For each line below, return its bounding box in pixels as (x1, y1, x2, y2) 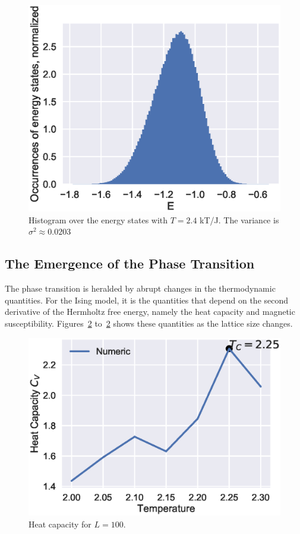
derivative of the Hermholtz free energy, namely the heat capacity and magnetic (5, 305, 295, 318)
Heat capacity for (29, 517, 91, 530)
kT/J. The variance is (200, 213, 279, 226)
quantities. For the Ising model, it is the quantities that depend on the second (5, 293, 289, 306)
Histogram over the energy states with (29, 213, 168, 226)
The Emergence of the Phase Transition (5, 254, 255, 273)
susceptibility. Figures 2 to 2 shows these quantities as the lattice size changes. (5, 317, 293, 329)
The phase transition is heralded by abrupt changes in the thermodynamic (5, 282, 276, 295)
